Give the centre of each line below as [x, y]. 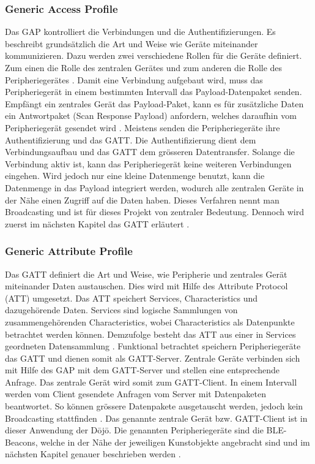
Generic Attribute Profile [69, 251]
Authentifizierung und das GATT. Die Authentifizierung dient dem [131, 139]
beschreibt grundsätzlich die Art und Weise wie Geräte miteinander [132, 43]
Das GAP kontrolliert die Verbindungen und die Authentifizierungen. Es [140, 32]
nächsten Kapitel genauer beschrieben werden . [93, 454]
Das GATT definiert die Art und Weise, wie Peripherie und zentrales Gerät [146, 274]
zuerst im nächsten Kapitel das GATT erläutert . [97, 223]
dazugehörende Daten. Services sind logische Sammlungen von [121, 310]
